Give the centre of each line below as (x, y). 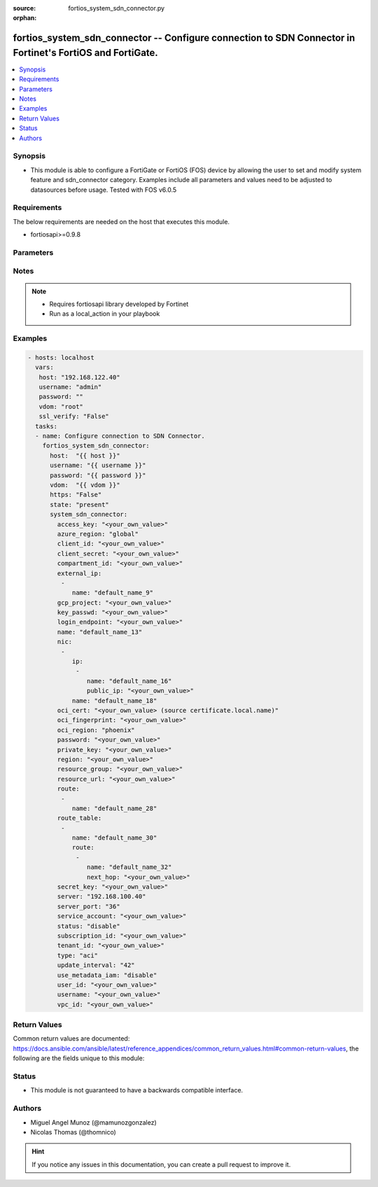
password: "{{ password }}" (98, 475)
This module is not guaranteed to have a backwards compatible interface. (137, 1090)
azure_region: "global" (98, 534)
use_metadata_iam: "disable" (107, 975)
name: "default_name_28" (114, 808)
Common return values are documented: (71, 1039)
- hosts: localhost (61, 358)
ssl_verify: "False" (74, 416)
